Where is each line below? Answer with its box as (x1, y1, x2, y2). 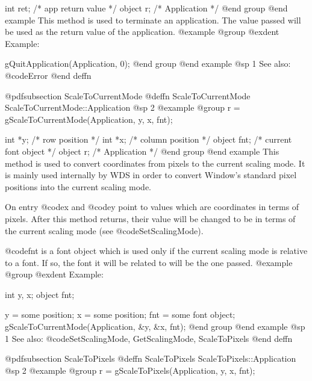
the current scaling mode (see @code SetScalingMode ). (5, 224, 204, 237)
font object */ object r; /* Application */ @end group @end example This (5, 144, 279, 157)
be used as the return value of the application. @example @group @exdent (5, 25, 279, 38)
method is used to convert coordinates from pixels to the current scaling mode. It (5, 156, 305, 169)
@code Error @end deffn (5, 69, 92, 81)
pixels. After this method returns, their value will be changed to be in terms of (5, 212, 296, 225)
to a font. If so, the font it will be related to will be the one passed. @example (5, 256, 293, 268)
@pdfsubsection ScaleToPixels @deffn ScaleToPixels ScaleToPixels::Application (5, 352, 296, 365)
